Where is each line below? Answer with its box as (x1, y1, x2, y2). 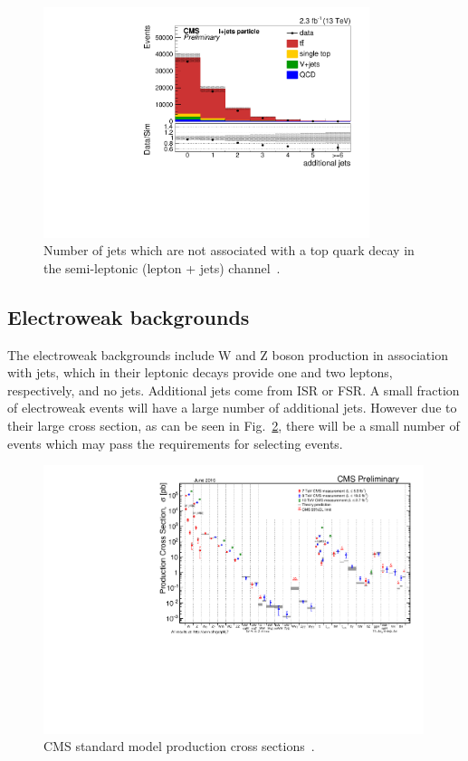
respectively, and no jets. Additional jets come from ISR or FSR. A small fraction (7, 380, 460, 399)
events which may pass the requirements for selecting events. (7, 433, 343, 452)
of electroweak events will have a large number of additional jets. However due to (7, 398, 457, 417)
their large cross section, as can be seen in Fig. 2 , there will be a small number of (7, 416, 460, 435)
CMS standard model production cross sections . (43, 737, 315, 756)
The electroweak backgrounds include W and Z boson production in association (7, 345, 448, 364)
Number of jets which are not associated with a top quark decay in (43, 241, 415, 260)
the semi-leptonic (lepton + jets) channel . (43, 258, 281, 277)
